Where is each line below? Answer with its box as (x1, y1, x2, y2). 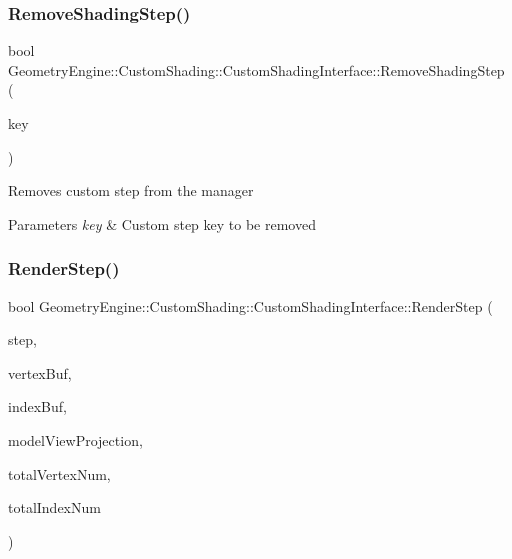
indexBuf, (8, 396, 67, 417)
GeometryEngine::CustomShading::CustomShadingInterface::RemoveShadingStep (8, 59, 505, 80)
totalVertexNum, (8, 463, 111, 484)
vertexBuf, (8, 362, 72, 383)
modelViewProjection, (8, 429, 143, 450)
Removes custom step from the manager (8, 180, 254, 201)
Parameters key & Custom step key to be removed (8, 213, 316, 234)
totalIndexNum (8, 497, 101, 518)
